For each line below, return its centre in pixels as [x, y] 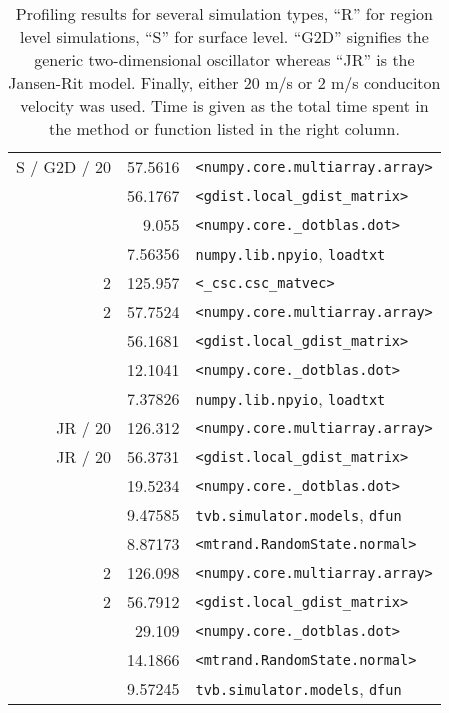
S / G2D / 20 [63, 166]
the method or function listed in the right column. [224, 128]
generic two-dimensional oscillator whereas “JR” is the [224, 59]
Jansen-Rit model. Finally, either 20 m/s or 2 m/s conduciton [224, 82]
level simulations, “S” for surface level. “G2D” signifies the [224, 36]
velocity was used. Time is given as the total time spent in [224, 105]
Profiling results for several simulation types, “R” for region [224, 13]
